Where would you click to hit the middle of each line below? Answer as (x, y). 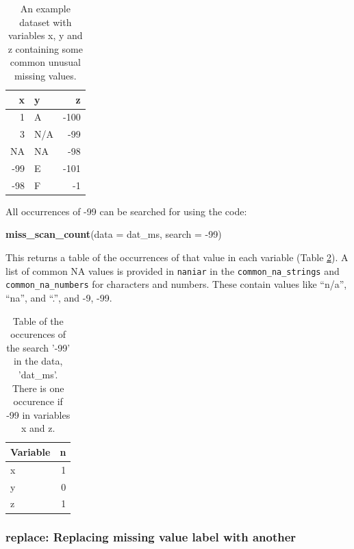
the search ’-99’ (38, 347)
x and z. (38, 428)
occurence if (38, 401)
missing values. (45, 75)
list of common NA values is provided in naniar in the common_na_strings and (173, 270)
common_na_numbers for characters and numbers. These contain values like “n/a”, (176, 284)
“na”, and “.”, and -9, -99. (59, 297)
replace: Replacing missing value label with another (151, 537)
